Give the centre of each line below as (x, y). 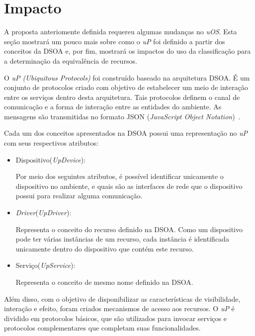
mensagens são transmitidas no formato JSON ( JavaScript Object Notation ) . (122, 116)
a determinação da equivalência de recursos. (71, 60)
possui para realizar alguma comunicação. (79, 196)
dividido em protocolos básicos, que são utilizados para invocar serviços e (115, 318)
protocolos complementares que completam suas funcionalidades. (102, 328)
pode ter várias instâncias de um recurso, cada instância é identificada (122, 239)
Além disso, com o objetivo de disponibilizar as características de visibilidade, (122, 298)
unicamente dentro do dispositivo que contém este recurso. (105, 248)
